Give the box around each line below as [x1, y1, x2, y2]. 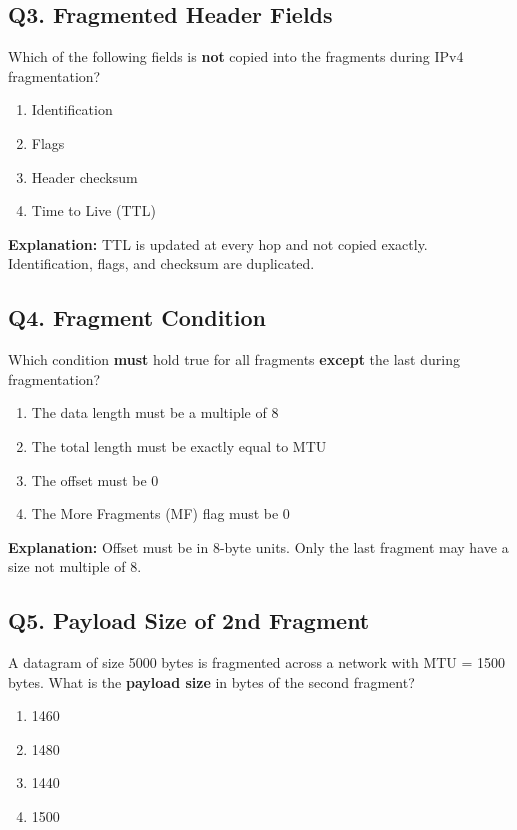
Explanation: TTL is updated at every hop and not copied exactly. [8, 233, 428, 254]
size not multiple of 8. [8, 556, 142, 577]
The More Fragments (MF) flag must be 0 [31, 503, 290, 524]
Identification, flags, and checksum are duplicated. [8, 253, 315, 274]
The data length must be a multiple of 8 [31, 402, 279, 423]
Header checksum [31, 166, 138, 187]
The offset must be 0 [31, 469, 159, 490]
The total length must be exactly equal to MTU [31, 435, 327, 456]
